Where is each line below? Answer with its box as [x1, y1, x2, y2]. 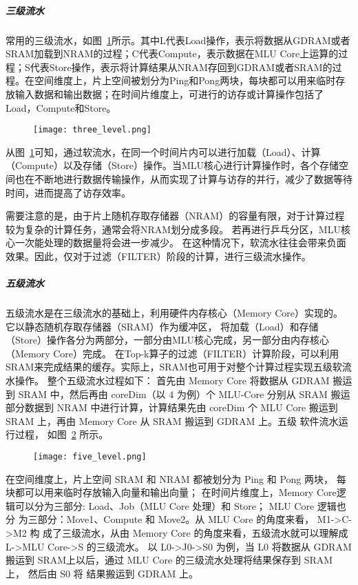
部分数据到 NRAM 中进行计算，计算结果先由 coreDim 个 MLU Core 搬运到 [6, 400, 338, 415]
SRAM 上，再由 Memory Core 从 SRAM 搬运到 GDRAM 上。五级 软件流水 [6, 413, 339, 428]
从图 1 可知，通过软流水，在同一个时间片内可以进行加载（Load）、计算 [6, 144, 321, 159]
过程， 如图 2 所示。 [14, 427, 109, 442]
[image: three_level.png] [33, 125, 151, 135]
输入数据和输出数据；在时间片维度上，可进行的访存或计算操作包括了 [14, 86, 324, 101]
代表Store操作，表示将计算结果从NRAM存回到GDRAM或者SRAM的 [30, 59, 333, 74]
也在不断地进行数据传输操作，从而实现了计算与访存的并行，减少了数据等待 [14, 171, 352, 186]
